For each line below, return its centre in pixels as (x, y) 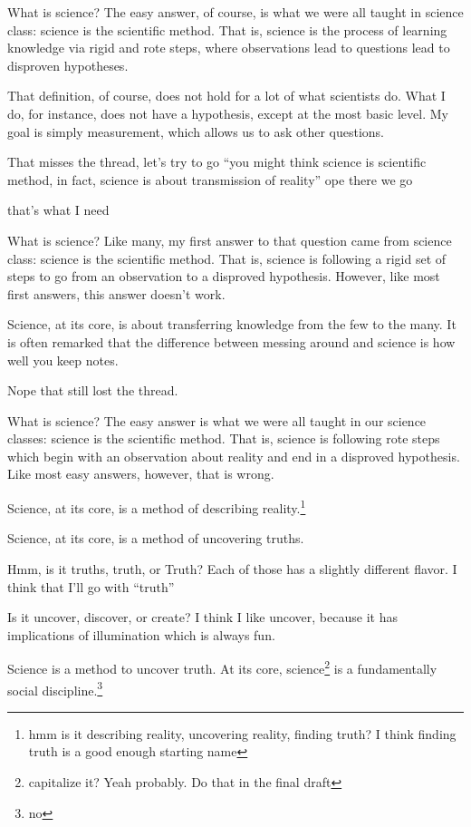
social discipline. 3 (55, 688)
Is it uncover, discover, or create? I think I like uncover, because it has (202, 617)
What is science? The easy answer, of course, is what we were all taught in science (235, 12)
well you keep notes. (63, 360)
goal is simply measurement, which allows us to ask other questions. (196, 131)
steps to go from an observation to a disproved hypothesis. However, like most (224, 276)
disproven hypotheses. (68, 65)
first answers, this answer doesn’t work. (116, 293)
